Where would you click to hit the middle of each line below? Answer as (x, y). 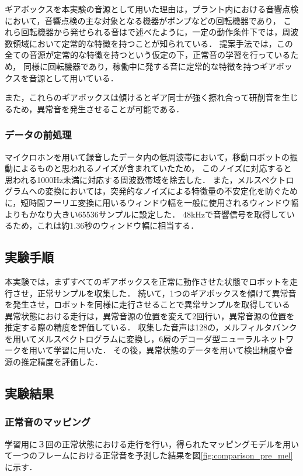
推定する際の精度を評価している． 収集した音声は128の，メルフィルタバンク (151, 327)
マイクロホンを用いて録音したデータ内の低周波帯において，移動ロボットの (147, 156)
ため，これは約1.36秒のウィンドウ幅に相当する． (106, 225)
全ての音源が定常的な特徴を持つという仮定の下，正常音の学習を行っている (148, 55)
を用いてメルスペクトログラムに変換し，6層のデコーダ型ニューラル (133, 338)
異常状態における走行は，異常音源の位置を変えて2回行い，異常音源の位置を (150, 315)
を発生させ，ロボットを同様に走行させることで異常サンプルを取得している (147, 304)
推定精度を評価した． (62, 362)
